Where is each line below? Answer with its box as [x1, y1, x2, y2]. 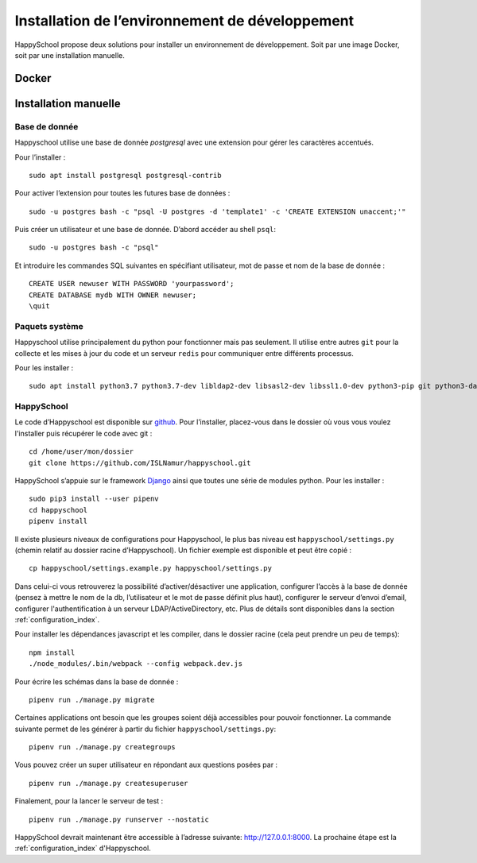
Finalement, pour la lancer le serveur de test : [14, 796, 164, 806]
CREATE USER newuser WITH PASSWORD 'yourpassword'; [29, 279, 235, 288]
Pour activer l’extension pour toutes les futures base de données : [14, 188, 231, 198]
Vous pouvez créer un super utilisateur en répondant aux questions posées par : [14, 760, 278, 770]
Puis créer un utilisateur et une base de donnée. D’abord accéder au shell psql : [14, 225, 276, 234]
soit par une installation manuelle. [14, 50, 125, 60]
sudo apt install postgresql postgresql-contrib [29, 171, 222, 180]
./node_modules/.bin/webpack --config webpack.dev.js [29, 660, 242, 668]
